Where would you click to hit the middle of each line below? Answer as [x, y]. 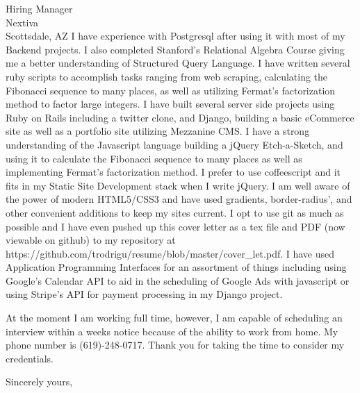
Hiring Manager [39, 8]
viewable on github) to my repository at [91, 240]
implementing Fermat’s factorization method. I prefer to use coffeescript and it [173, 172]
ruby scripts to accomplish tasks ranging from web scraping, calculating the [167, 76]
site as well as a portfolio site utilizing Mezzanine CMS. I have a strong [158, 131]
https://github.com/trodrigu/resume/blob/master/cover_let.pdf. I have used [170, 253]
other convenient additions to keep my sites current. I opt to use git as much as [175, 212]
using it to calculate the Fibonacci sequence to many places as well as [154, 158]
